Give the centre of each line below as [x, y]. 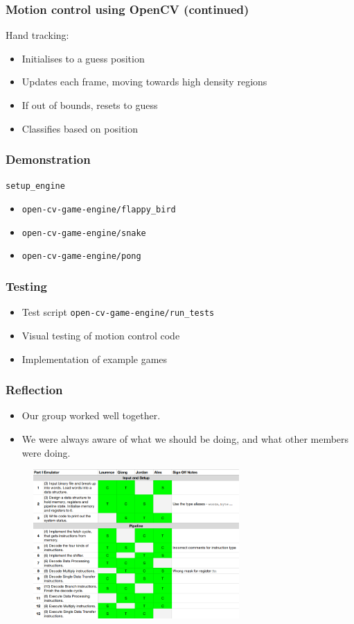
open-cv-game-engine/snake [84, 233]
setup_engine [35, 186]
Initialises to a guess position [83, 58]
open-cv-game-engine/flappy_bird [99, 210]
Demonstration [48, 159]
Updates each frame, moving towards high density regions [144, 82]
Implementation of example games [95, 359]
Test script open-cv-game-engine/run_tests [118, 312]
